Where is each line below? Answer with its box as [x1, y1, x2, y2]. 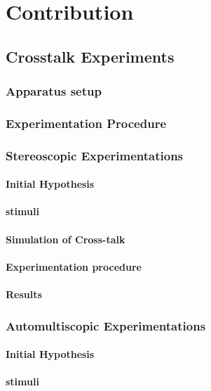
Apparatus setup [6, 82, 102, 100]
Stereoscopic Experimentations [6, 146, 184, 164]
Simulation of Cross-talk [6, 231, 125, 246]
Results [6, 287, 42, 302]
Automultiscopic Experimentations [6, 316, 206, 334]
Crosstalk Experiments [6, 45, 175, 67]
